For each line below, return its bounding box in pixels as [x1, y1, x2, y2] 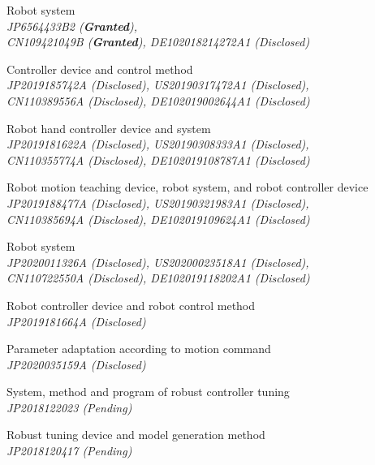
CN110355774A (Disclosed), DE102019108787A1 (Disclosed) [6, 151, 310, 168]
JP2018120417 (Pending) [6, 442, 132, 459]
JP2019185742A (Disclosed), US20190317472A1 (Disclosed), [6, 76, 309, 93]
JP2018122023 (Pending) [6, 398, 132, 415]
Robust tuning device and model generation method [6, 426, 265, 443]
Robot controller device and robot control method [6, 296, 256, 313]
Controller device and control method [6, 60, 193, 77]
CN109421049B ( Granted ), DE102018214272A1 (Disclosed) [6, 33, 310, 50]
